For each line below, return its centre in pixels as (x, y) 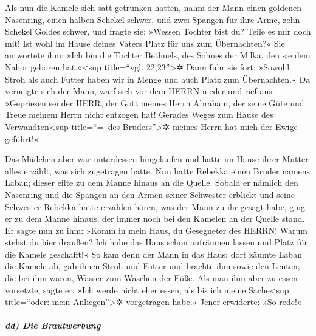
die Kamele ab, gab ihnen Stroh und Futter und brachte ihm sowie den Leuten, (153, 266)
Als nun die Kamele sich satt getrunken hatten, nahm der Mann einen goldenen (153, 7)
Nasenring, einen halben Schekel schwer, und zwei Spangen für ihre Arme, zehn (153, 19)
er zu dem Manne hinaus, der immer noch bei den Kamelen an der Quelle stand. (155, 218)
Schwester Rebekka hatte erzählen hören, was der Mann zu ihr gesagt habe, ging (155, 206)
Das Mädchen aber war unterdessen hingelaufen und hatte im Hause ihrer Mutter (157, 159)
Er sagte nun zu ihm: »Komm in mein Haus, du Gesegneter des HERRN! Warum (156, 230)
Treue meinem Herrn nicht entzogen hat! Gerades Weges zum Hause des (139, 115)
